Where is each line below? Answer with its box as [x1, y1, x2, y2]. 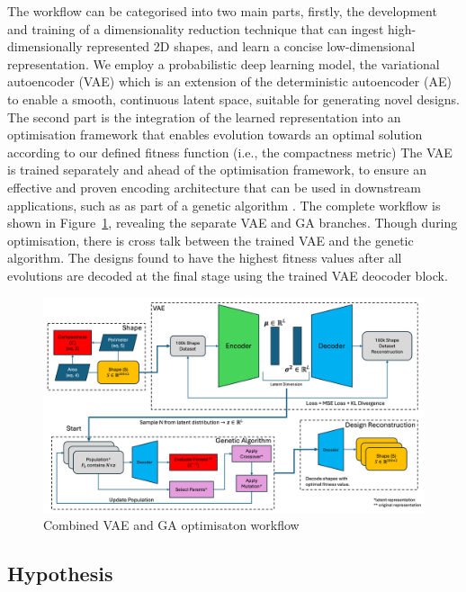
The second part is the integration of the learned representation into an [7, 107, 401, 126]
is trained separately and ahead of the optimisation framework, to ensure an [7, 160, 427, 179]
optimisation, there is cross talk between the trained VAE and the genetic [7, 230, 414, 249]
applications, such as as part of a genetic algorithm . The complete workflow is [7, 195, 441, 214]
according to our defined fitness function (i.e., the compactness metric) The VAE [7, 142, 453, 161]
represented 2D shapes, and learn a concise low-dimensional [86, 37, 416, 56]
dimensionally [7, 37, 83, 56]
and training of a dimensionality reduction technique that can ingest [7, 19, 384, 38]
